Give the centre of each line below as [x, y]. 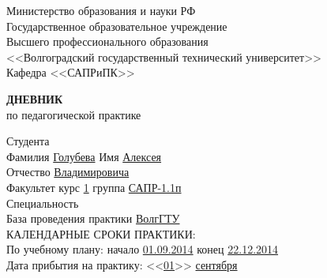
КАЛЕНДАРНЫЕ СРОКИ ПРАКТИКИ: [101, 233]
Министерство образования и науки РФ [101, 10]
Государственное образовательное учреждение [117, 26]
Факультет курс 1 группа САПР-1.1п [94, 187]
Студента [28, 141]
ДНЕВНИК [35, 98]
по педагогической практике [74, 114]
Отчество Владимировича [68, 172]
